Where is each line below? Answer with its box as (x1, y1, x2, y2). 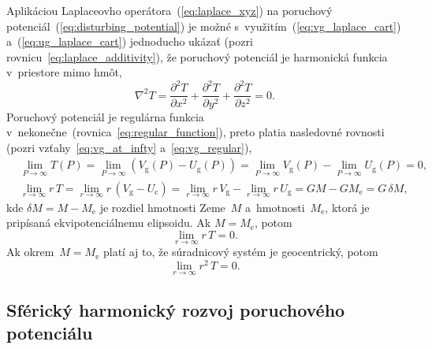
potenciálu (6, 320, 93, 344)
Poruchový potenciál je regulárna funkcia (6, 108, 204, 124)
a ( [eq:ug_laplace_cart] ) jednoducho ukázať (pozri (6, 33, 253, 50)
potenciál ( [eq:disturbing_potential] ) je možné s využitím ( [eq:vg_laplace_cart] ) (6, 17, 401, 34)
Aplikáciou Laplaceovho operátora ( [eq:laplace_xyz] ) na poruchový (6, 2, 333, 18)
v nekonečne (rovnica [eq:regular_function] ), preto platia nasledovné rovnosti (6, 124, 385, 140)
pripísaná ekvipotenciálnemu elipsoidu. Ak (6, 214, 211, 231)
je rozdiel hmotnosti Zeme (99, 199, 225, 215)
